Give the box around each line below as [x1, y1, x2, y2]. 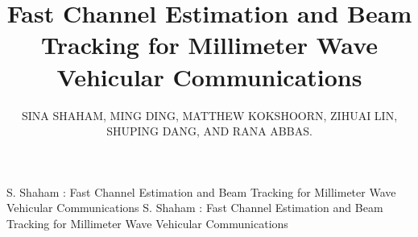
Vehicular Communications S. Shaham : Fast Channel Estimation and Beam [6, 199, 383, 216]
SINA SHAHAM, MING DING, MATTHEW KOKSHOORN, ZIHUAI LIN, [21, 106, 398, 123]
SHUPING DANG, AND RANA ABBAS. [106, 123, 312, 139]
